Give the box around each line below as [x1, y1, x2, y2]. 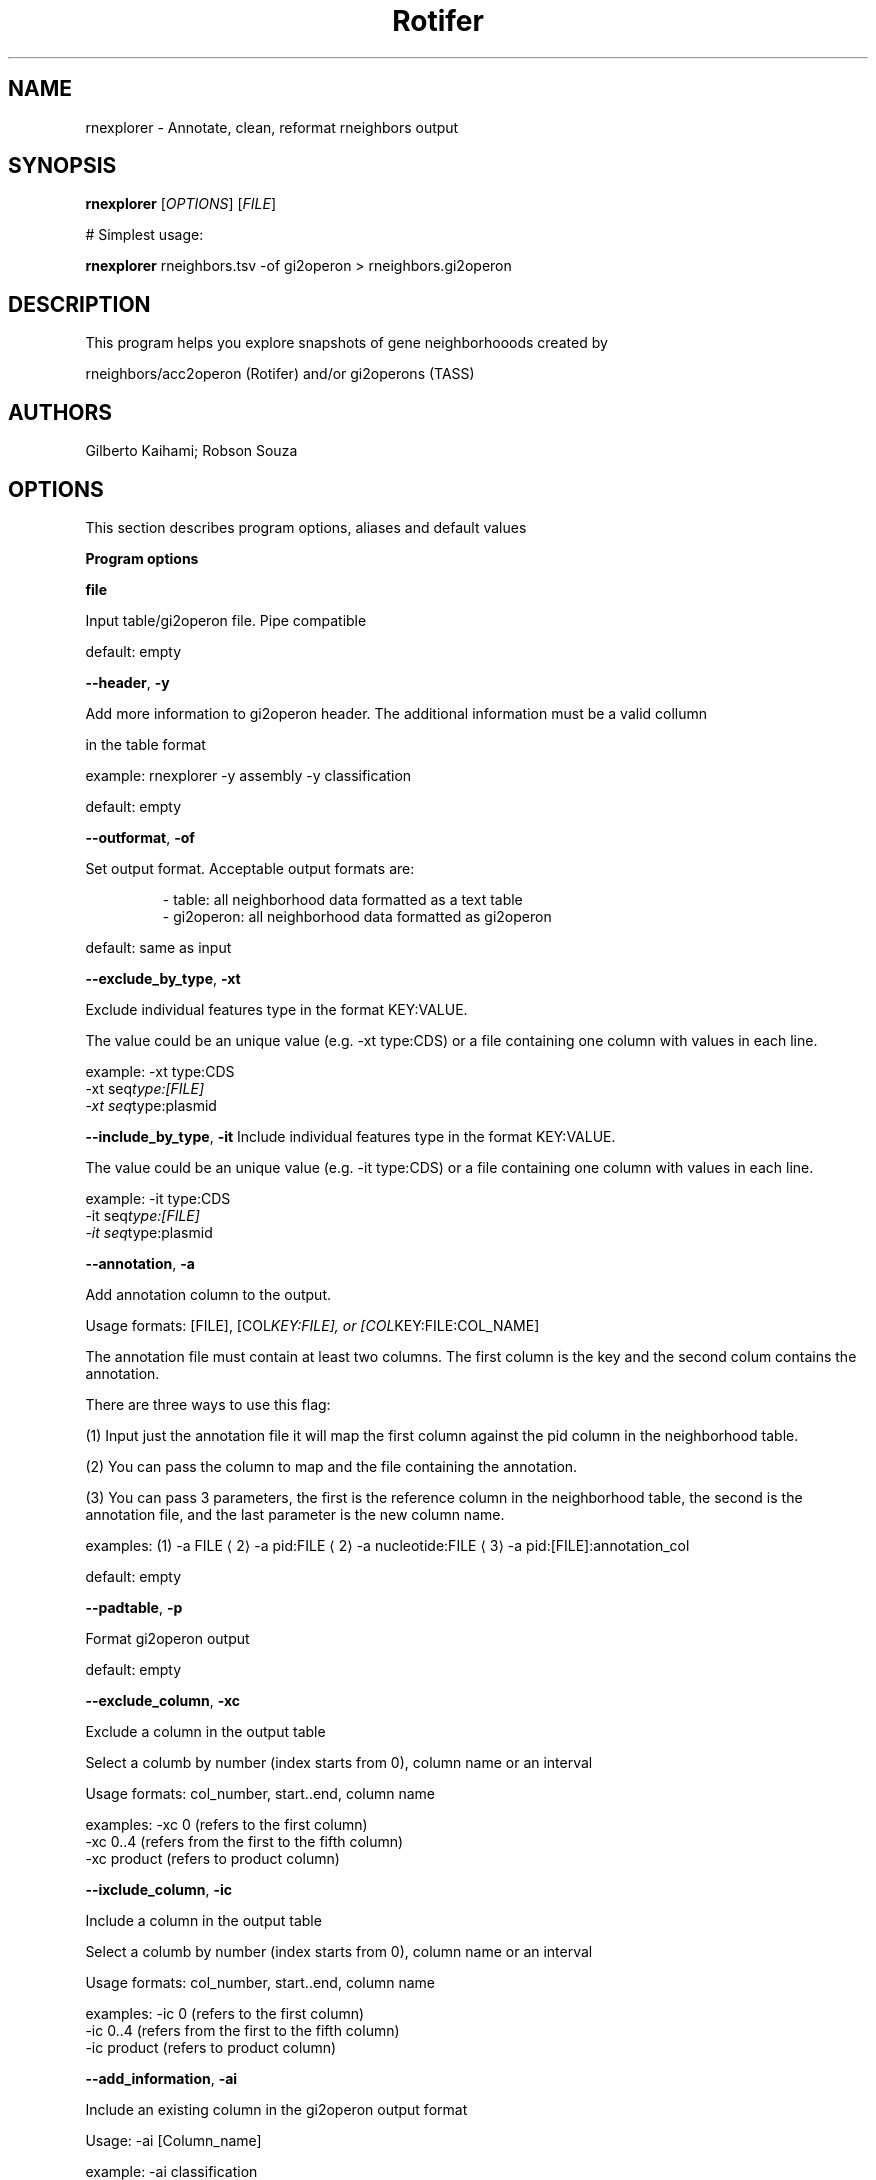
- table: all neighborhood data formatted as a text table [162, 890, 523, 908]
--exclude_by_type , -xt [85, 969, 241, 987]
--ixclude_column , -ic [85, 1880, 233, 1898]
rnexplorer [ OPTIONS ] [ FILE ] [85, 195, 277, 213]
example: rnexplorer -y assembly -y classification [85, 766, 412, 784]
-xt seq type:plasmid [85, 1096, 217, 1114]
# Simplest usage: [85, 226, 204, 244]
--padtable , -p [85, 1598, 183, 1616]
